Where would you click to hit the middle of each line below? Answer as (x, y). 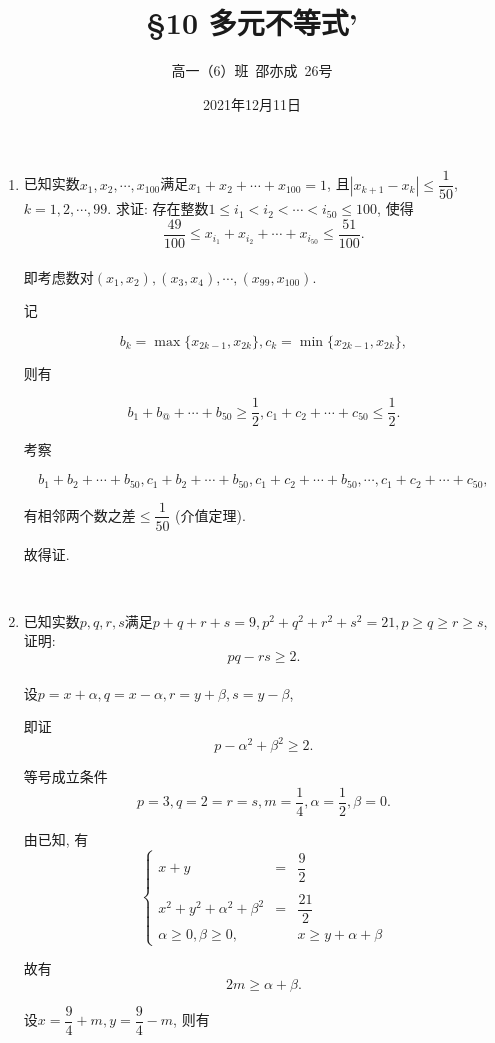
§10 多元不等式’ (252, 22)
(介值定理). (210, 514)
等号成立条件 (65, 776)
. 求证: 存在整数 (158, 208)
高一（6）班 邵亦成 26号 (252, 70)
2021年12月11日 (252, 103)
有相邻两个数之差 (79, 514)
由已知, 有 (56, 838)
